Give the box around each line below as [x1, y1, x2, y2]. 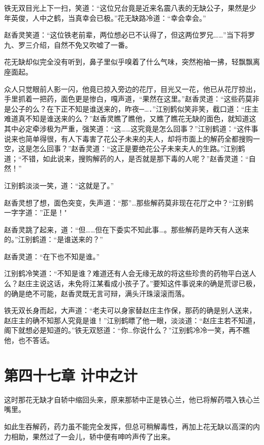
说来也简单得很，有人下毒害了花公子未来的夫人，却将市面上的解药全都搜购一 [4, 133, 260, 144]
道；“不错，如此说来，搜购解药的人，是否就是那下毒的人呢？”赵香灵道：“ [4, 153, 249, 163]
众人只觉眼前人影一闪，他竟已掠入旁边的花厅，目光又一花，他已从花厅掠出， [4, 83, 260, 94]
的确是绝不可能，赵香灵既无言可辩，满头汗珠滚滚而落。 [4, 288, 189, 298]
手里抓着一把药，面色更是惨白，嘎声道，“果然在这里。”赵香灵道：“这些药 [4, 93, 245, 104]
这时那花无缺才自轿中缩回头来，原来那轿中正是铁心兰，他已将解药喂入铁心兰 [4, 394, 260, 404]
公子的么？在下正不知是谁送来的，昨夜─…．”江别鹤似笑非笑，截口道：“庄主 [11, 103, 259, 114]
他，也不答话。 [4, 335, 54, 346]
